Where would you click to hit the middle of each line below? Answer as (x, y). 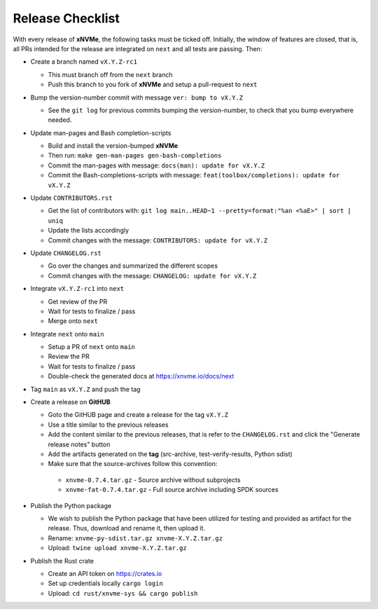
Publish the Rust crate (62, 561)
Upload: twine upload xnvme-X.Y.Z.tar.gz (117, 548)
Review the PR (69, 357)
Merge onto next (73, 321)
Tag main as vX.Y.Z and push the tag (85, 389)
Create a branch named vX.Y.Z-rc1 (84, 62)
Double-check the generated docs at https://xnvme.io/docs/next (141, 376)
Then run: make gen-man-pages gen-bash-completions (135, 156)
